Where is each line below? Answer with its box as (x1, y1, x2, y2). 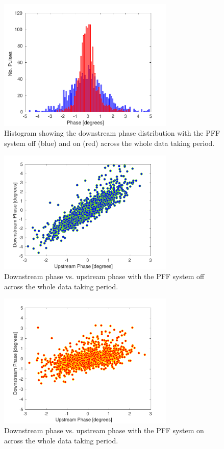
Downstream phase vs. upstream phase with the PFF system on (4, 425, 204, 436)
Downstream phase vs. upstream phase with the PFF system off (4, 271, 205, 282)
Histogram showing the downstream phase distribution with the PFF (4, 128, 220, 138)
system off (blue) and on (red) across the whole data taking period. (4, 137, 215, 148)
